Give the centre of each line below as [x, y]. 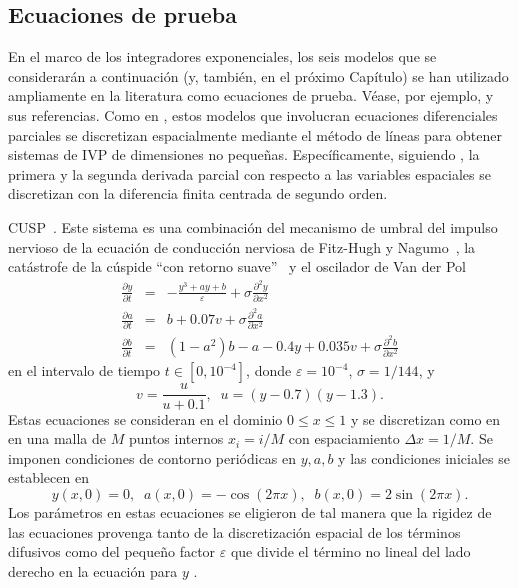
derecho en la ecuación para [93, 570]
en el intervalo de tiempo [84, 370]
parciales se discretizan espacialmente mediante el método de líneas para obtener [255, 134]
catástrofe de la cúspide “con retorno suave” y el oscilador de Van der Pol [237, 266]
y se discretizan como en [426, 418]
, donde [269, 370]
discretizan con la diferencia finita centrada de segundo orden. [198, 193]
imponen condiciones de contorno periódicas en [152, 457]
